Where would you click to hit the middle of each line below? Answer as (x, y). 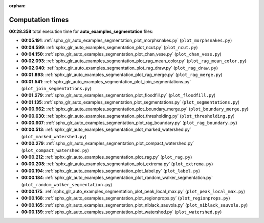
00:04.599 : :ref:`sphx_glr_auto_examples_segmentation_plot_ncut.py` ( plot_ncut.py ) (110, 47)
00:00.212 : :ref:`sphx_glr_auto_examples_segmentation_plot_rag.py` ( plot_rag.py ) (107, 157)
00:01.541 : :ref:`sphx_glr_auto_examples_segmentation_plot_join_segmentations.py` (106, 81)
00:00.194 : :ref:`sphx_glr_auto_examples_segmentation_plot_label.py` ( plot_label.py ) (111, 171)
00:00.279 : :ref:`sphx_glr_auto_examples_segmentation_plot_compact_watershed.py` (108, 143)
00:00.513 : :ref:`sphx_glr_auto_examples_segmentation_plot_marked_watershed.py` (106, 129)
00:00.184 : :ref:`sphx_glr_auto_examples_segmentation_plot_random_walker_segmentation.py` (117, 178)
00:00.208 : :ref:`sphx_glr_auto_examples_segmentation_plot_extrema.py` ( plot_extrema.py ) (117, 164)
